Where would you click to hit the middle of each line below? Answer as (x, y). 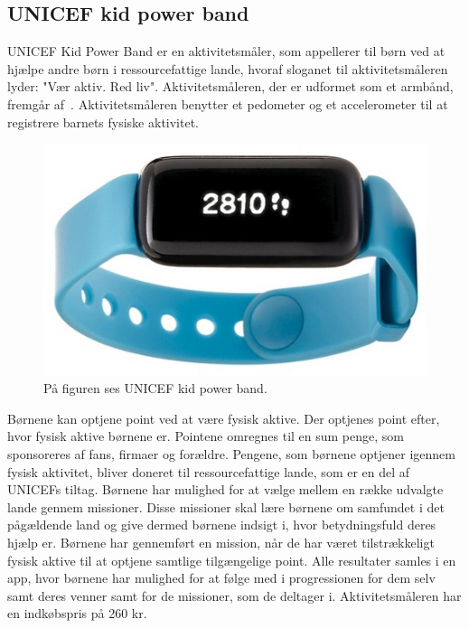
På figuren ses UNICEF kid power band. (155, 388)
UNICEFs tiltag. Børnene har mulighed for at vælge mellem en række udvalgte (225, 489)
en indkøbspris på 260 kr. (77, 613)
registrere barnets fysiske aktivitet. (103, 122)
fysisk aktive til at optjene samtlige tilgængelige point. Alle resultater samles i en (232, 560)
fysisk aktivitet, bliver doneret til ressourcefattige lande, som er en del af (209, 471)
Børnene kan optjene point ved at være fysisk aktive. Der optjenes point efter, (224, 418)
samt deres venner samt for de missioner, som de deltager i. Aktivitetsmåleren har (234, 595)
